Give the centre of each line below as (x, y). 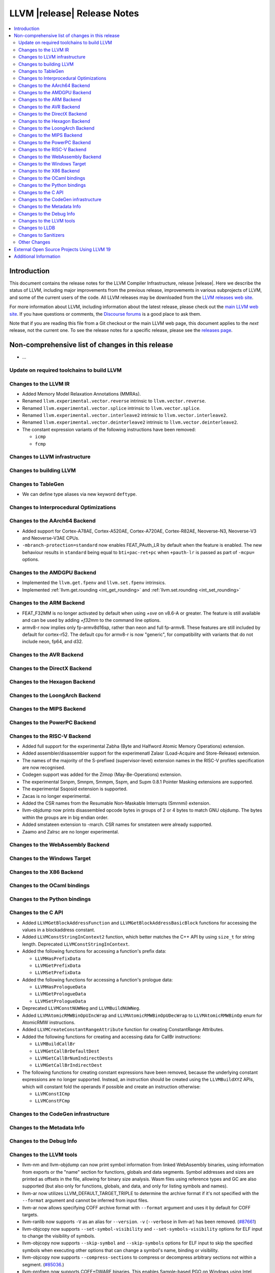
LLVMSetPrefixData (58, 973)
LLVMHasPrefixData (58, 958)
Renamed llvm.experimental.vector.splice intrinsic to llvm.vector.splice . (111, 408)
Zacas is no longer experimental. (57, 796)
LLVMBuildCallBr (55, 1044)
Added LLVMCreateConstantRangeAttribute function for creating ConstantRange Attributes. (123, 1030)
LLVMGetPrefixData (58, 965)
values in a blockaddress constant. (59, 930)
